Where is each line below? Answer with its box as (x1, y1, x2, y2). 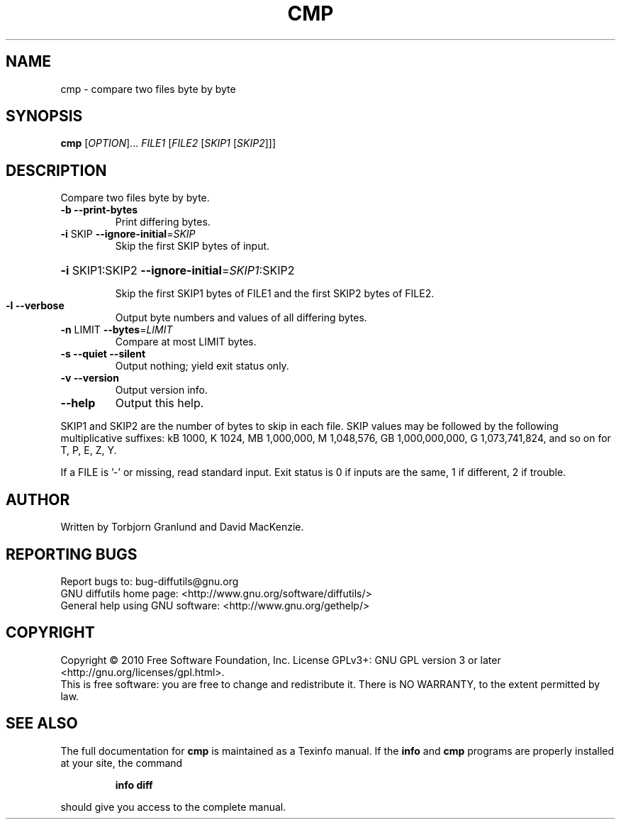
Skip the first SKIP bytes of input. (115, 240, 270, 253)
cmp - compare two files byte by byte (60, 82, 236, 95)
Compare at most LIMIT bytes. (115, 336, 257, 348)
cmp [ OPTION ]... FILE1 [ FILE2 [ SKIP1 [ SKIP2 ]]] (60, 137, 276, 150)
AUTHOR (6, 490, 70, 509)
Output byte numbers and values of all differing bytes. (115, 311, 367, 324)
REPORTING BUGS (6, 545, 138, 563)
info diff (115, 778, 153, 791)
